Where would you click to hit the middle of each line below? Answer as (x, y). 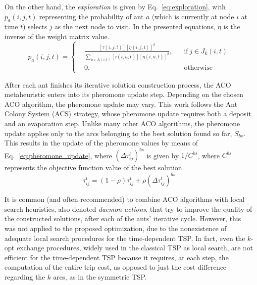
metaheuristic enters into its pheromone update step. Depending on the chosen (124, 94)
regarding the (25, 277)
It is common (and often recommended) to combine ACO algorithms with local (125, 199)
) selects (35, 26)
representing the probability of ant (91, 16)
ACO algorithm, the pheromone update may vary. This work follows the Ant (121, 104)
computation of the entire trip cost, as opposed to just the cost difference (116, 267)
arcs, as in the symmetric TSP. (100, 277)
